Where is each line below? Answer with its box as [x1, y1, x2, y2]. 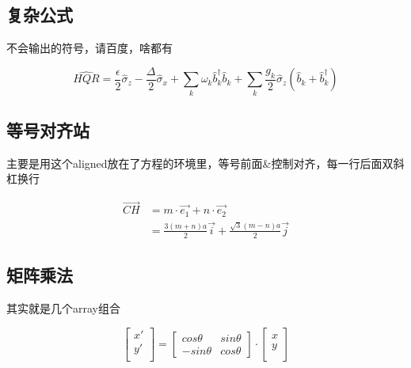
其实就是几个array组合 [6, 299, 120, 316]
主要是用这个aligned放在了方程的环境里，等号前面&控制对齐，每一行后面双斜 [6, 154, 405, 171]
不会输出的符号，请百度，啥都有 [6, 40, 173, 56]
